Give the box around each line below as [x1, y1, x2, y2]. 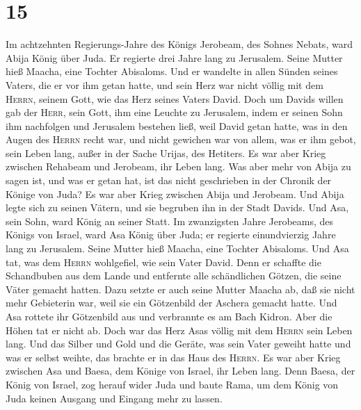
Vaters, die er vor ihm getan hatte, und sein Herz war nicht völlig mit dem [6, 77, 323, 92]
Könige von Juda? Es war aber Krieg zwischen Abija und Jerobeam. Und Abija [6, 186, 344, 201]
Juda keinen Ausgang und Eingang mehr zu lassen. [6, 391, 223, 405]
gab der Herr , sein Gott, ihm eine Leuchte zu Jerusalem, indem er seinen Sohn [6, 105, 343, 120]
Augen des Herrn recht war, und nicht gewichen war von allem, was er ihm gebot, [6, 132, 356, 147]
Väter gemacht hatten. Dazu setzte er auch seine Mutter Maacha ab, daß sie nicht [6, 281, 355, 296]
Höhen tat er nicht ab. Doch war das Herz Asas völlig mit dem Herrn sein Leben [6, 322, 353, 337]
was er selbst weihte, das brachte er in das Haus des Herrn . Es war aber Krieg [6, 350, 341, 364]
